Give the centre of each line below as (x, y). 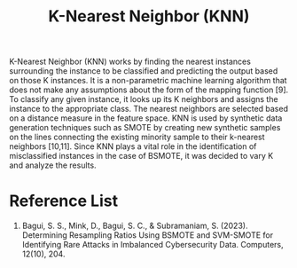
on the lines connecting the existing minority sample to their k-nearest (137, 137)
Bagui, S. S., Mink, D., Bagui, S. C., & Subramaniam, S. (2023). (135, 226)
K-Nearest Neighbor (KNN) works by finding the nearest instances (130, 62)
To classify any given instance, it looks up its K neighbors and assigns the (144, 99)
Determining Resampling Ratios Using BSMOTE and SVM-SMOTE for (147, 235)
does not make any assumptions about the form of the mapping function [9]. (149, 90)
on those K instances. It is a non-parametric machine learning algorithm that (148, 81)
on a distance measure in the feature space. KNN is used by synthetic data (146, 118)
